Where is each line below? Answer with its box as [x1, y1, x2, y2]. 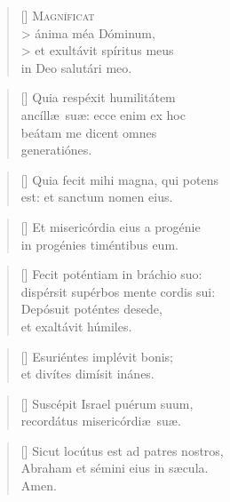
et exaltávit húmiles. [20, 316, 132, 335]
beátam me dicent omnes [20, 123, 157, 141]
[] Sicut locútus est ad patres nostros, [20, 441, 224, 459]
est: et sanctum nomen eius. [20, 187, 173, 206]
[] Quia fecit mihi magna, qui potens [20, 170, 218, 188]
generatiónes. [20, 140, 92, 159]
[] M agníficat [20, 6, 95, 24]
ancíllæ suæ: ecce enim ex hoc [20, 105, 186, 124]
